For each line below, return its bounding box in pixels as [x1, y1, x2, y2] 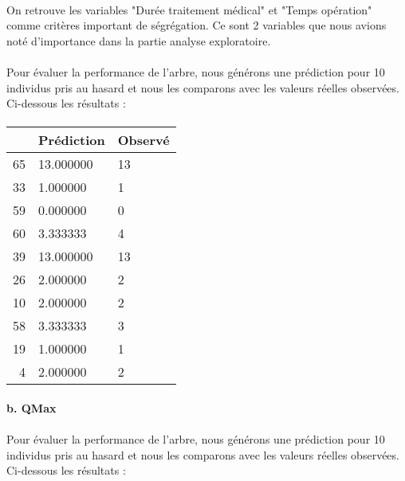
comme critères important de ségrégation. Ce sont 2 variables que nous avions [6, 17, 387, 33]
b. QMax [6, 399, 57, 416]
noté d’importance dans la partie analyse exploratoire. [6, 32, 271, 49]
